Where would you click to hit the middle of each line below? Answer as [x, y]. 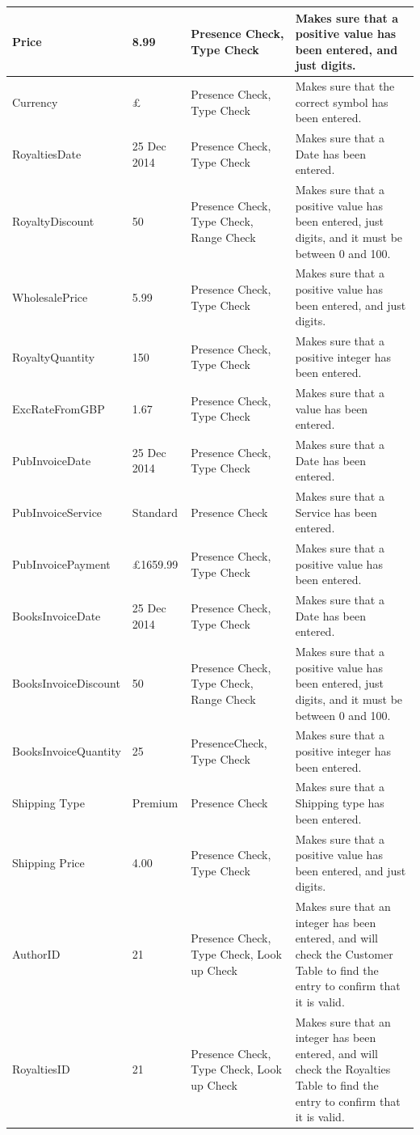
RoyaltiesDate [47, 153]
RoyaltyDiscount [53, 221]
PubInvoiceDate [52, 460]
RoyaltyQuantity [54, 356]
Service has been [336, 512]
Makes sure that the [345, 86]
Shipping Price [48, 862]
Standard [155, 512]
